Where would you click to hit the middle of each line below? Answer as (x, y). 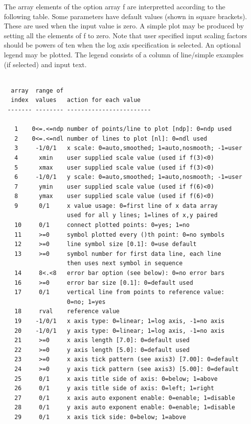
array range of (37, 90)
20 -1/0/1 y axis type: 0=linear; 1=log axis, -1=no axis (120, 331)
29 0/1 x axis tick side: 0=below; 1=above (100, 417)
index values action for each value (76, 100)
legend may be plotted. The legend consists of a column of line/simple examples (124, 54)
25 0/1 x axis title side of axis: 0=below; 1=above (116, 379)
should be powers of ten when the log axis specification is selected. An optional (123, 45)
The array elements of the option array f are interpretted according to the (115, 6)
